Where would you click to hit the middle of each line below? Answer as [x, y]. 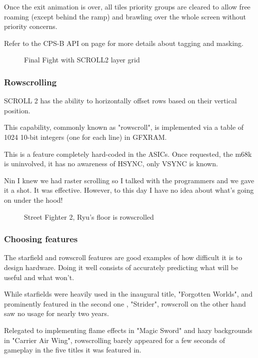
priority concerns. [31, 26]
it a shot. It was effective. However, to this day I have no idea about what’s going [129, 190]
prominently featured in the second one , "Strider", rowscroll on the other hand [125, 303]
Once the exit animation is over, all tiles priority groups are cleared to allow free [127, 6]
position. [17, 110]
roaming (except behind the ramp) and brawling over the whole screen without [125, 16]
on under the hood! [33, 199]
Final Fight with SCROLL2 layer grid [82, 60]
